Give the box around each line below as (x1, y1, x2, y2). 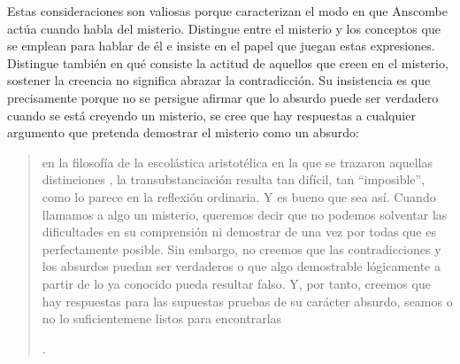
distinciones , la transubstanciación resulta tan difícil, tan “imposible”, (42, 170, 425, 189)
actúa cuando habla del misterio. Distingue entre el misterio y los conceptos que (7, 19, 441, 37)
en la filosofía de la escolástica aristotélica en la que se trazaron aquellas (42, 152, 433, 171)
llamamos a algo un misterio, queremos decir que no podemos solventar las (42, 205, 448, 223)
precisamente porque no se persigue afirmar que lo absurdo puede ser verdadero (7, 88, 439, 106)
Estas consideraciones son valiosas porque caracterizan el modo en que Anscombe (7, 2, 448, 19)
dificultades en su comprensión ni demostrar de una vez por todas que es (42, 222, 436, 241)
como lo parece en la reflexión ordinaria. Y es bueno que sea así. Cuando (42, 187, 436, 205)
